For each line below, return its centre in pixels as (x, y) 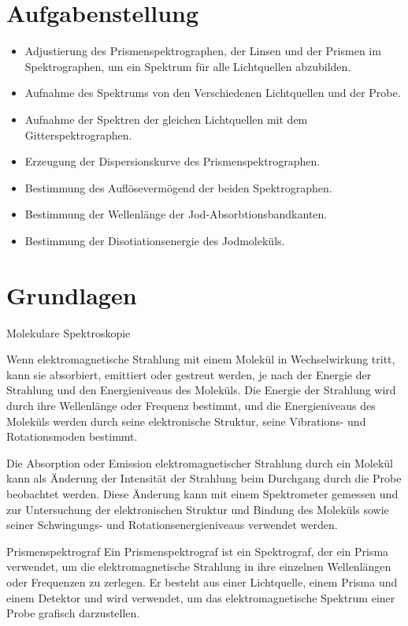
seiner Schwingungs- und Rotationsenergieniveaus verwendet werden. (172, 525)
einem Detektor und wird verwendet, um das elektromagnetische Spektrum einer (201, 597)
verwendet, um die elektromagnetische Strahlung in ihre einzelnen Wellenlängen (199, 566)
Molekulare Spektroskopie (69, 332)
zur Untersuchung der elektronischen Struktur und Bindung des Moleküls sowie (198, 509)
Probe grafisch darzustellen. (73, 613)
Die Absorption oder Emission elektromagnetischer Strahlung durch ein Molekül (200, 462)
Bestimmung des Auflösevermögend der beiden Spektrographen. (178, 187)
